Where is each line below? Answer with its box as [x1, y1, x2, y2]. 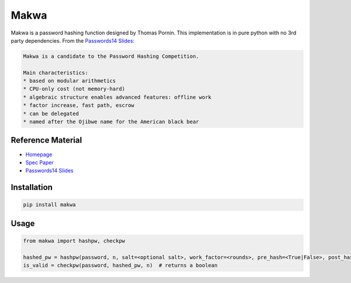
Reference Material [11, 135, 82, 146]
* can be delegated [23, 110, 79, 117]
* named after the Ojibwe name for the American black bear [23, 119, 199, 125]
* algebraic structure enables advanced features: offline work [23, 94, 212, 101]
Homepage [25, 151, 53, 158]
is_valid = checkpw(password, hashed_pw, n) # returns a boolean [23, 262, 218, 269]
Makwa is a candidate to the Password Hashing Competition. [23, 53, 199, 60]
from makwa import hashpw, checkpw [23, 237, 125, 244]
